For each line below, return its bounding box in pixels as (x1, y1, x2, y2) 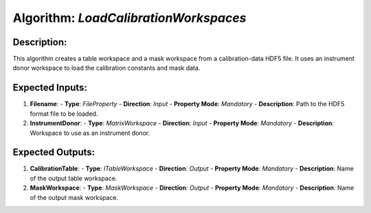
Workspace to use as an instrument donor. (30, 129, 150, 137)
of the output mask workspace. (30, 193, 119, 201)
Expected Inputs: (12, 82, 87, 94)
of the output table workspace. (30, 174, 117, 182)
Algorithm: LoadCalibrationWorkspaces (12, 10, 247, 25)
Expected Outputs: (12, 147, 95, 158)
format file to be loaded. (30, 110, 98, 118)
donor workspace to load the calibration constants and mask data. (12, 64, 201, 72)
